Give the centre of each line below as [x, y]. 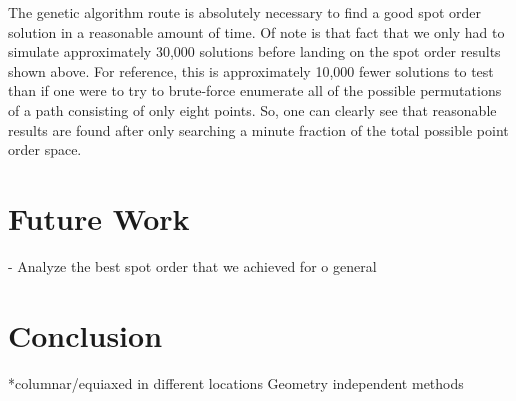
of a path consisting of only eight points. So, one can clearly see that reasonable [252, 109]
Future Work [99, 217]
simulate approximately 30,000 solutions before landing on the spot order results [254, 51]
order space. [45, 149]
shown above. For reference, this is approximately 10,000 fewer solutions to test [251, 70]
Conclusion [85, 334]
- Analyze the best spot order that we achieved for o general [192, 265]
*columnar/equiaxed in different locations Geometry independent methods [236, 382]
